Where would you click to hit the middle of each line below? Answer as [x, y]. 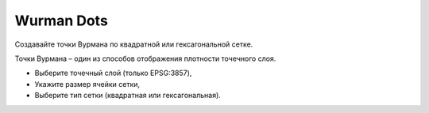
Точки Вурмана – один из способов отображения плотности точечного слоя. [145, 58]
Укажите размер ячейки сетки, [87, 84]
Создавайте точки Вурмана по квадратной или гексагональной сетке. [134, 44]
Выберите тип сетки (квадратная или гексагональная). [128, 96]
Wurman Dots [62, 21]
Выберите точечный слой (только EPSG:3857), [113, 73]
